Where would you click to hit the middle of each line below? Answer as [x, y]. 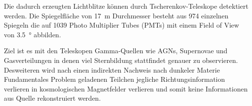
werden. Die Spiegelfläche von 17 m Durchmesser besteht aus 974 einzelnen [116, 15]
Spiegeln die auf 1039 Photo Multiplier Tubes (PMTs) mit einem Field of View [122, 25]
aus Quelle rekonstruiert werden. [53, 98]
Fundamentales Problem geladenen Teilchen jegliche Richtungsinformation [115, 79]
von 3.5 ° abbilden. [33, 34]
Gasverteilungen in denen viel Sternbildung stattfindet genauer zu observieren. [121, 60]
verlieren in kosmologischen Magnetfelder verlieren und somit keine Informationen [126, 88]
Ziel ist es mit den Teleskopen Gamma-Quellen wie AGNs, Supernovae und [116, 51]
